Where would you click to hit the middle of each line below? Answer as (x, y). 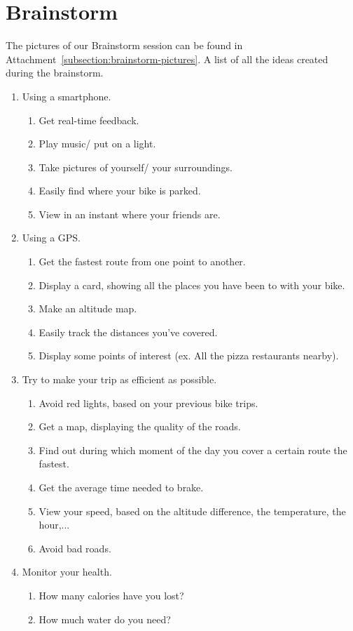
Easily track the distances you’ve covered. (128, 332)
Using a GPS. (51, 238)
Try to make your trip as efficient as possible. (119, 379)
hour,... (54, 525)
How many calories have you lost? (111, 595)
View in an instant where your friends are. (130, 214)
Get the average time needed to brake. (121, 487)
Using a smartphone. (67, 96)
